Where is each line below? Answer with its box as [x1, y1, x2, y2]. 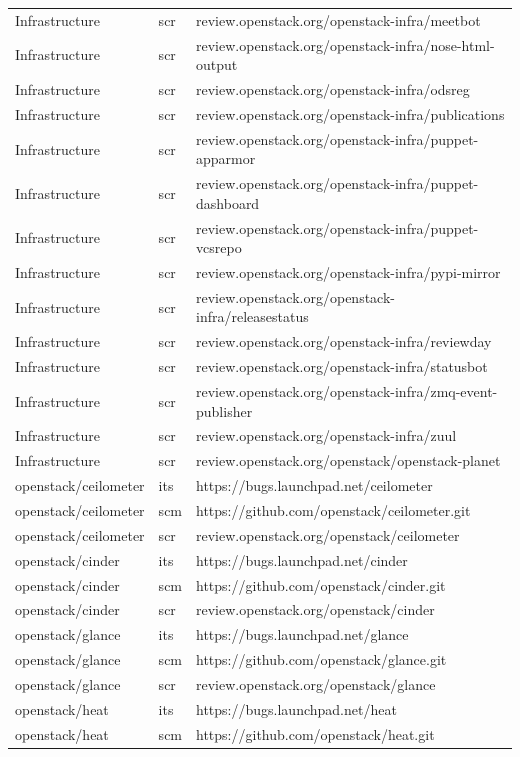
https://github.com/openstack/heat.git [196, 723, 435, 744]
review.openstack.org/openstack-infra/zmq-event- [196, 381, 498, 401]
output [196, 54, 238, 75]
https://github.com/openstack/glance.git [196, 649, 447, 670]
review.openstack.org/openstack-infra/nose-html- [196, 34, 495, 55]
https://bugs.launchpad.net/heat [196, 698, 397, 719]
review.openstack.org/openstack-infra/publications [196, 103, 505, 124]
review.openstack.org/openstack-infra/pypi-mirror [196, 262, 501, 283]
